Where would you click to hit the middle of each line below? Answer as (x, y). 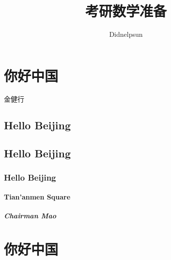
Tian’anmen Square (37, 197)
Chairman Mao (30, 216)
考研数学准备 (126, 11)
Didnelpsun (126, 34)
